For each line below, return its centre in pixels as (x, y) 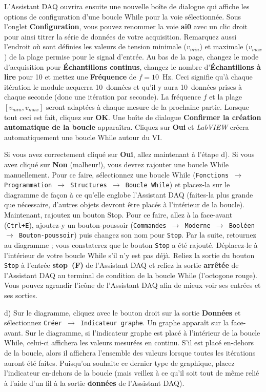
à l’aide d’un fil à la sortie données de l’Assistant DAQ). (94, 383)
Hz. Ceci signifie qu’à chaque (207, 77)
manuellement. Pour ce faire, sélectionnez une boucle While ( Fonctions (117, 174)
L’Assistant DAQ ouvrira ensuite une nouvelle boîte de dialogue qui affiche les (127, 6)
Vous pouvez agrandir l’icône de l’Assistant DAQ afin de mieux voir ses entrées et (132, 285)
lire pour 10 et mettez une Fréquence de (70, 77)
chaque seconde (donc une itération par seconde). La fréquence (103, 97)
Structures (89, 185)
